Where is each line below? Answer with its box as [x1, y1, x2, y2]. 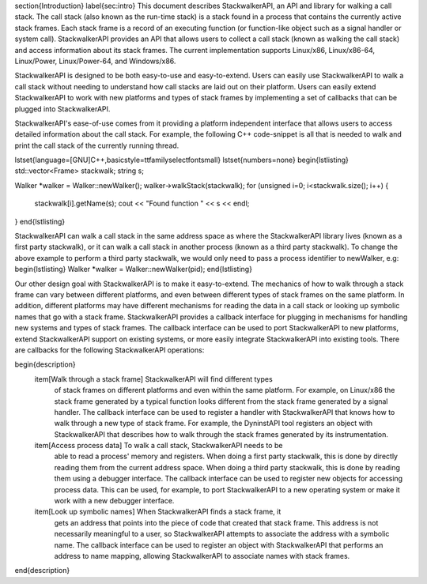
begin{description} [14, 360, 76, 369]
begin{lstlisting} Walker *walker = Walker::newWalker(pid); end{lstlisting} [14, 265, 253, 274]
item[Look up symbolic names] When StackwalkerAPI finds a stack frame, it [34, 507, 282, 517]
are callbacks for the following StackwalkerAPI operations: [14, 345, 205, 355]
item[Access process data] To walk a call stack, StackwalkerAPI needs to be [34, 441, 283, 450]
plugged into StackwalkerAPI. [14, 104, 111, 114]
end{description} [14, 566, 70, 575]
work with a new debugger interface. [54, 496, 175, 506]
